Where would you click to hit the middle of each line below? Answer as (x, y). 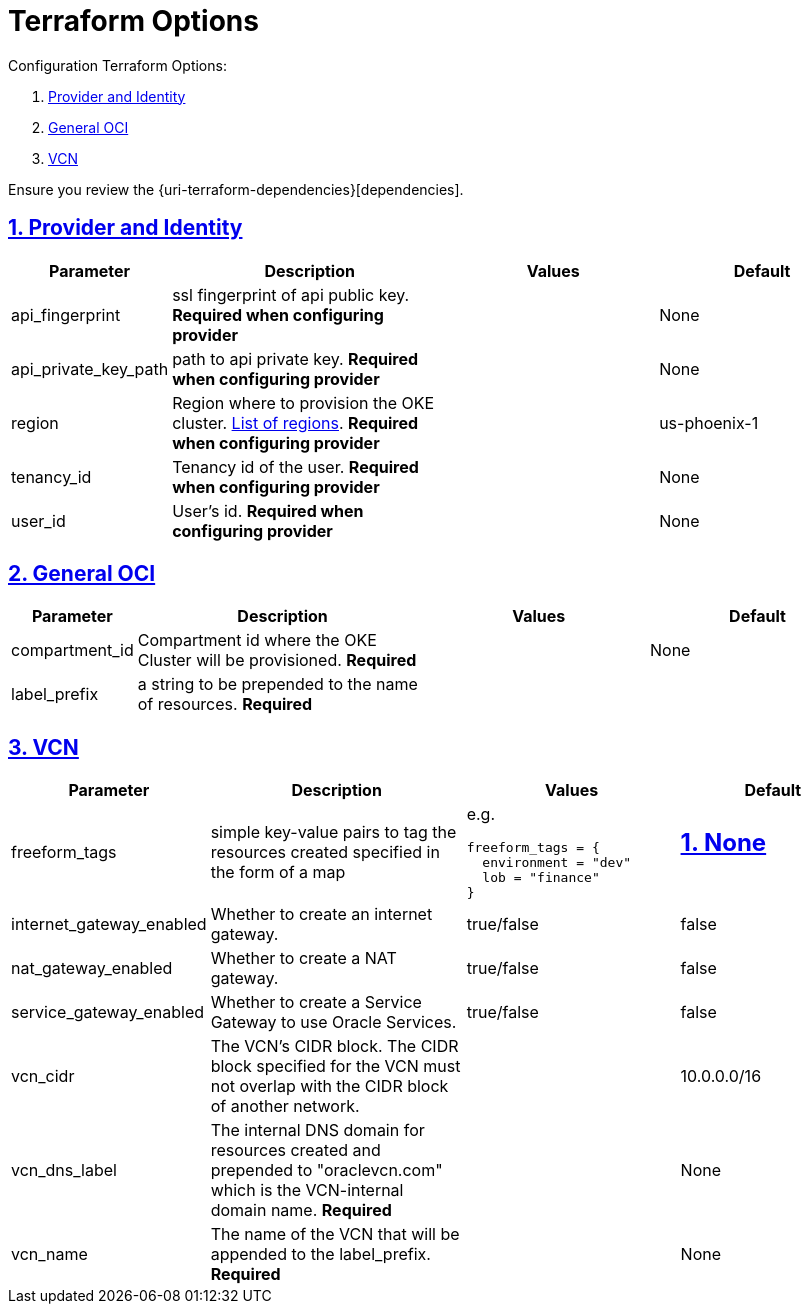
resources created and (295, 1150)
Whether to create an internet (321, 914)
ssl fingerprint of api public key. (291, 294)
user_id (38, 520)
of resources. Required (225, 704)
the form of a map (278, 872)
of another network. (285, 1106)
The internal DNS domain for (317, 1130)
